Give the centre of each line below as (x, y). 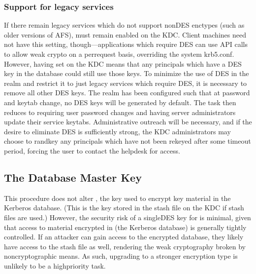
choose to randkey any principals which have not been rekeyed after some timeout (128, 141)
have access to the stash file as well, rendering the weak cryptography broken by (125, 246)
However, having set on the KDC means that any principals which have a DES (123, 63)
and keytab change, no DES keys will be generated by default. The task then (120, 102)
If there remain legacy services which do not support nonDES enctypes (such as (124, 25)
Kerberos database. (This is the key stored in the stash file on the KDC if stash (124, 208)
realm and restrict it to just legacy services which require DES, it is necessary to (126, 83)
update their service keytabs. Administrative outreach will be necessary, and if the (128, 122)
